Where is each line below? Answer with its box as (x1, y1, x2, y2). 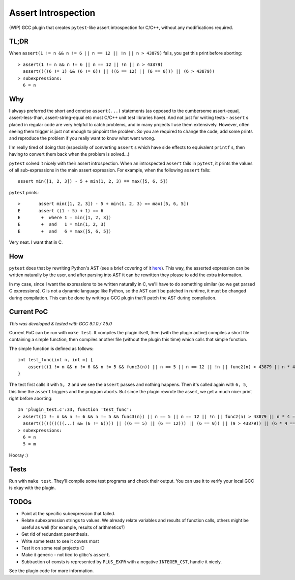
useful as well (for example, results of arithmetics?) (21, 524, 125, 530)
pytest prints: (9, 189, 39, 195)
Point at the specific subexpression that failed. (21, 511, 116, 516)
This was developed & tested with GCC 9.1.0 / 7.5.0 (9, 320, 112, 326)
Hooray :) (9, 452, 29, 458)
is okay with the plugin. (9, 485, 56, 491)
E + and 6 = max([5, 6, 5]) (18, 229, 112, 234)
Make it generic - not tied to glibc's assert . (21, 552, 111, 558)
